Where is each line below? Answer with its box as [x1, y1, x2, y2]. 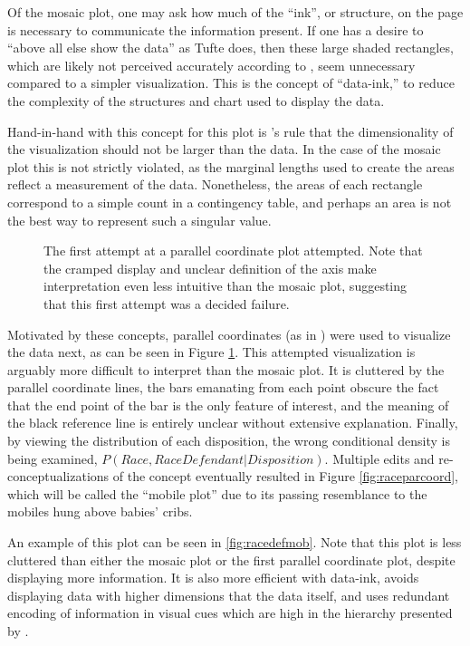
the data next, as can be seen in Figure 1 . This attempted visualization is [7, 342, 416, 362]
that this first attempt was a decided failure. [43, 294, 290, 313]
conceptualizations [7, 467, 110, 486]
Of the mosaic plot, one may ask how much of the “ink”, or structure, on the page [7, 3, 464, 21]
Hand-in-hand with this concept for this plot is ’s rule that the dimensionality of [7, 121, 454, 140]
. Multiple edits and [324, 448, 435, 468]
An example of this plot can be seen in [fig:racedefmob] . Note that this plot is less [7, 533, 462, 552]
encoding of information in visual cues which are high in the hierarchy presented [7, 603, 453, 622]
